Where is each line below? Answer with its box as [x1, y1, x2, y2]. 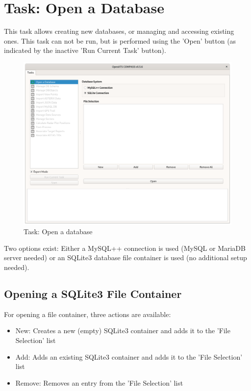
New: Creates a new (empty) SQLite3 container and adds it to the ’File [15, 325, 230, 336]
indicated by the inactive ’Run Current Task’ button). [4, 45, 166, 55]
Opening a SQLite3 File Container [4, 286, 182, 301]
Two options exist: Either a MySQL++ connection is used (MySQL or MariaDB [4, 243, 246, 253]
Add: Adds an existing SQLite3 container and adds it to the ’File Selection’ [15, 351, 243, 362]
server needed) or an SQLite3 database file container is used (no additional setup [4, 252, 247, 263]
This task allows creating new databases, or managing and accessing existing [4, 26, 234, 36]
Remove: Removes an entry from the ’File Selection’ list [15, 377, 183, 388]
